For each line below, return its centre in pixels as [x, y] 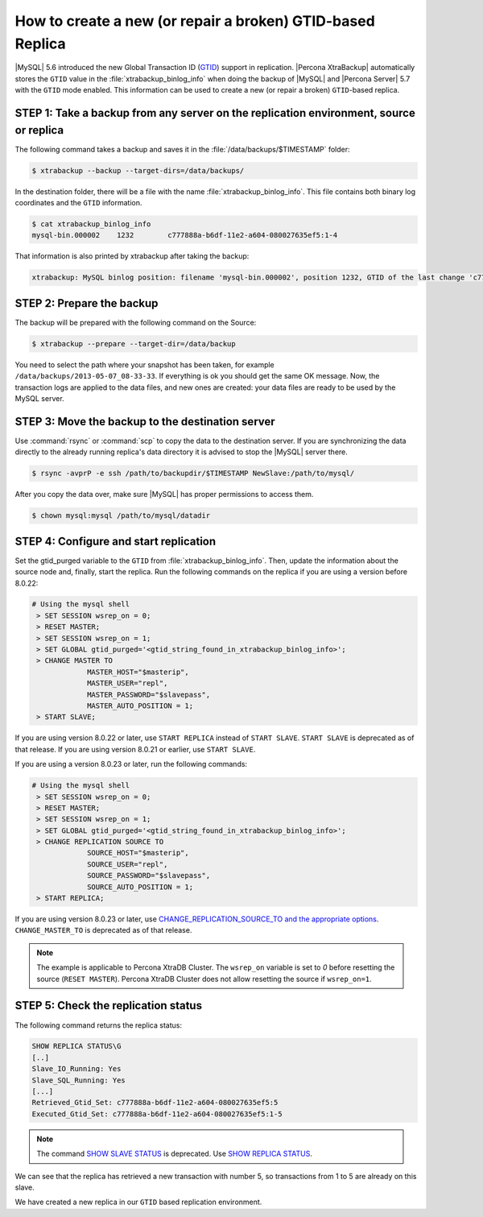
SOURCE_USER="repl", [128, 864]
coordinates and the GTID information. [78, 202]
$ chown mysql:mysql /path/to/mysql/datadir [121, 516]
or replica [39, 130]
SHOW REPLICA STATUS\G [76, 1046]
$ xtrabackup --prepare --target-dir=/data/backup [134, 344]
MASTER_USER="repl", [128, 683]
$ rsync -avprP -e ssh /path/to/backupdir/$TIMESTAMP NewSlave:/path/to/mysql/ [193, 474]
